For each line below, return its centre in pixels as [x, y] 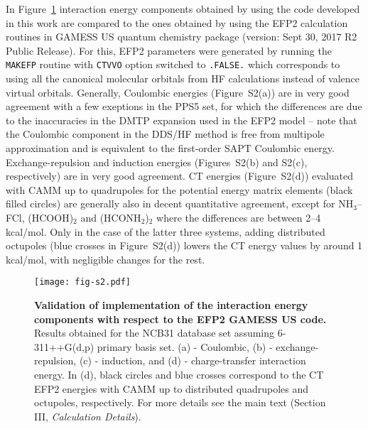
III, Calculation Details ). [88, 416]
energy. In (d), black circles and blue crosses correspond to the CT [179, 374]
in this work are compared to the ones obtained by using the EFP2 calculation [177, 22]
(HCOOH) [51, 217]
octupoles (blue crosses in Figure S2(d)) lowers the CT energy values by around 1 [184, 245]
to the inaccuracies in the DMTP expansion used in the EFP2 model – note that [182, 120]
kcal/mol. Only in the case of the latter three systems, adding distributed [166, 231]
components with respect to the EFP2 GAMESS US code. [180, 319]
